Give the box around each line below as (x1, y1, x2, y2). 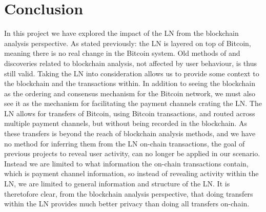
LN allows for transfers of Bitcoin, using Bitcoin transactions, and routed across (4, 108, 255, 118)
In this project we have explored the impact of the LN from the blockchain (4, 28, 239, 38)
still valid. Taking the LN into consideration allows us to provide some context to (4, 68, 259, 78)
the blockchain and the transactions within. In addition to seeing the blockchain (4, 78, 255, 89)
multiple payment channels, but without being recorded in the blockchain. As (4, 118, 247, 129)
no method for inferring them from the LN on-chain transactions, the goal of (4, 138, 245, 149)
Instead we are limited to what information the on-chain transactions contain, (4, 158, 249, 168)
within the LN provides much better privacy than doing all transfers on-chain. (4, 198, 250, 209)
